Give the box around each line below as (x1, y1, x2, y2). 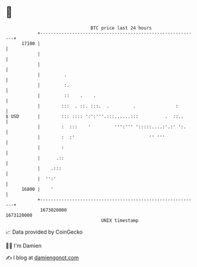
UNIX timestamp (101, 217, 139, 224)
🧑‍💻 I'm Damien (5, 242, 42, 249)
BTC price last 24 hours (90, 25, 152, 31)
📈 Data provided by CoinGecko (5, 228, 83, 235)
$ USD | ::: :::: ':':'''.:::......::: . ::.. (5, 113, 184, 120)
